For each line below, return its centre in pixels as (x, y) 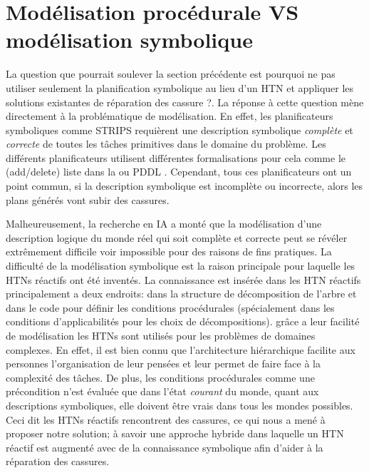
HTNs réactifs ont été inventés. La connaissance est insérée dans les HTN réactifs (183, 279)
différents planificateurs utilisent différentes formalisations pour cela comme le (176, 157)
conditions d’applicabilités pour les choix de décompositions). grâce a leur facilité (183, 321)
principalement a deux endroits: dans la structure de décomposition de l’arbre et (181, 294)
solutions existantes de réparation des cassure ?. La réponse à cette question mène (185, 102)
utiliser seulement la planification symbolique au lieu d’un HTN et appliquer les (180, 87)
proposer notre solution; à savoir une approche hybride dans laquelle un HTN (175, 433)
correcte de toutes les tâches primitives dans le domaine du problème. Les (166, 144)
